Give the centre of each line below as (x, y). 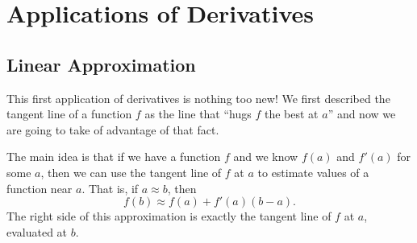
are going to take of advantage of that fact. (113, 129)
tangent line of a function (69, 114)
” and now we (362, 114)
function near (40, 188)
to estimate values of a (313, 172)
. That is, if (110, 188)
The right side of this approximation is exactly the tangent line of (169, 216)
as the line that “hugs (198, 114)
